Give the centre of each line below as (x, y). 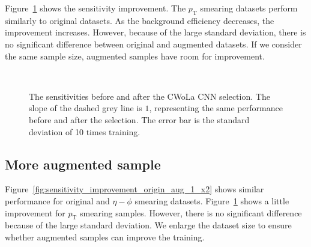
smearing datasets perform (249, 8)
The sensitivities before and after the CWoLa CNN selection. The (149, 96)
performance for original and (57, 200)
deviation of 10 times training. (85, 131)
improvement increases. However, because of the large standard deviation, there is (155, 32)
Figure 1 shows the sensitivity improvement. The (95, 8)
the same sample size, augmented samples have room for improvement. (135, 56)
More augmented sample (83, 164)
